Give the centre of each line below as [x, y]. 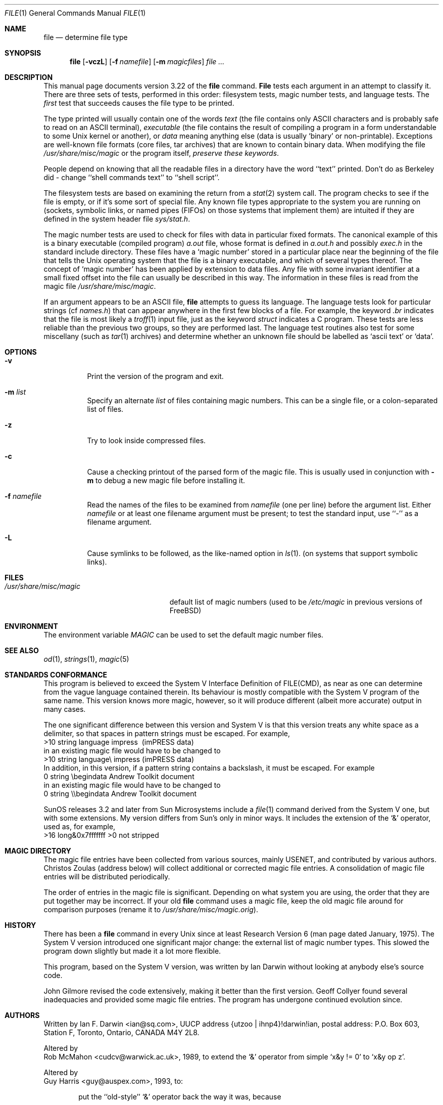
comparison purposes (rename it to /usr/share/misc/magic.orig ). [151, 909]
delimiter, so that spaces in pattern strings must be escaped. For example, [167, 733]
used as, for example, [80, 826]
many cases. [65, 709]
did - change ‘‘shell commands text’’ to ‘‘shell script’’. [132, 177]
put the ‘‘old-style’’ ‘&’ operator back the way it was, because [180, 1097]
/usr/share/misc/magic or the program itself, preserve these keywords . [161, 153]
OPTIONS [21, 352]
